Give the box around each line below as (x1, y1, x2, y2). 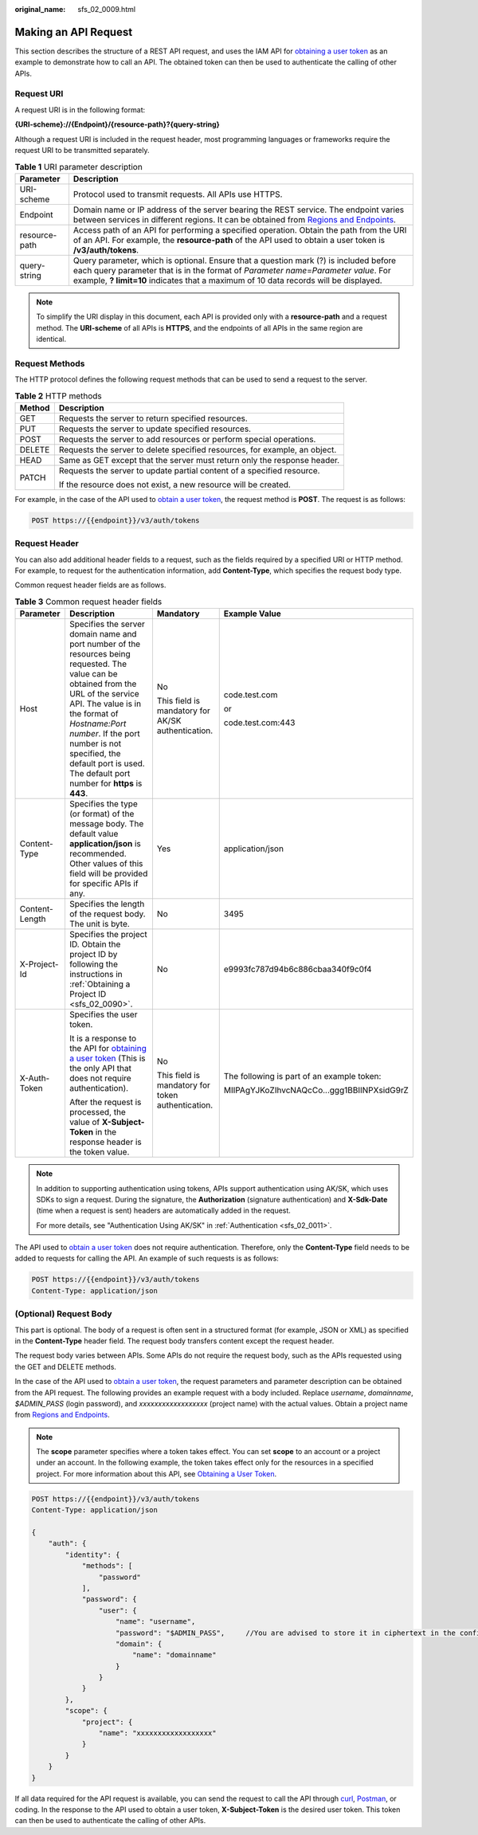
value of (69, 1116, 100, 1127)
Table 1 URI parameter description (14, 161, 143, 172)
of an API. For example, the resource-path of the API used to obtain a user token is (72, 234, 386, 245)
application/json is (69, 838, 141, 849)
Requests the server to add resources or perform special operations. (58, 433, 316, 445)
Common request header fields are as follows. (14, 580, 167, 590)
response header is (69, 1136, 143, 1147)
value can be (69, 669, 119, 680)
